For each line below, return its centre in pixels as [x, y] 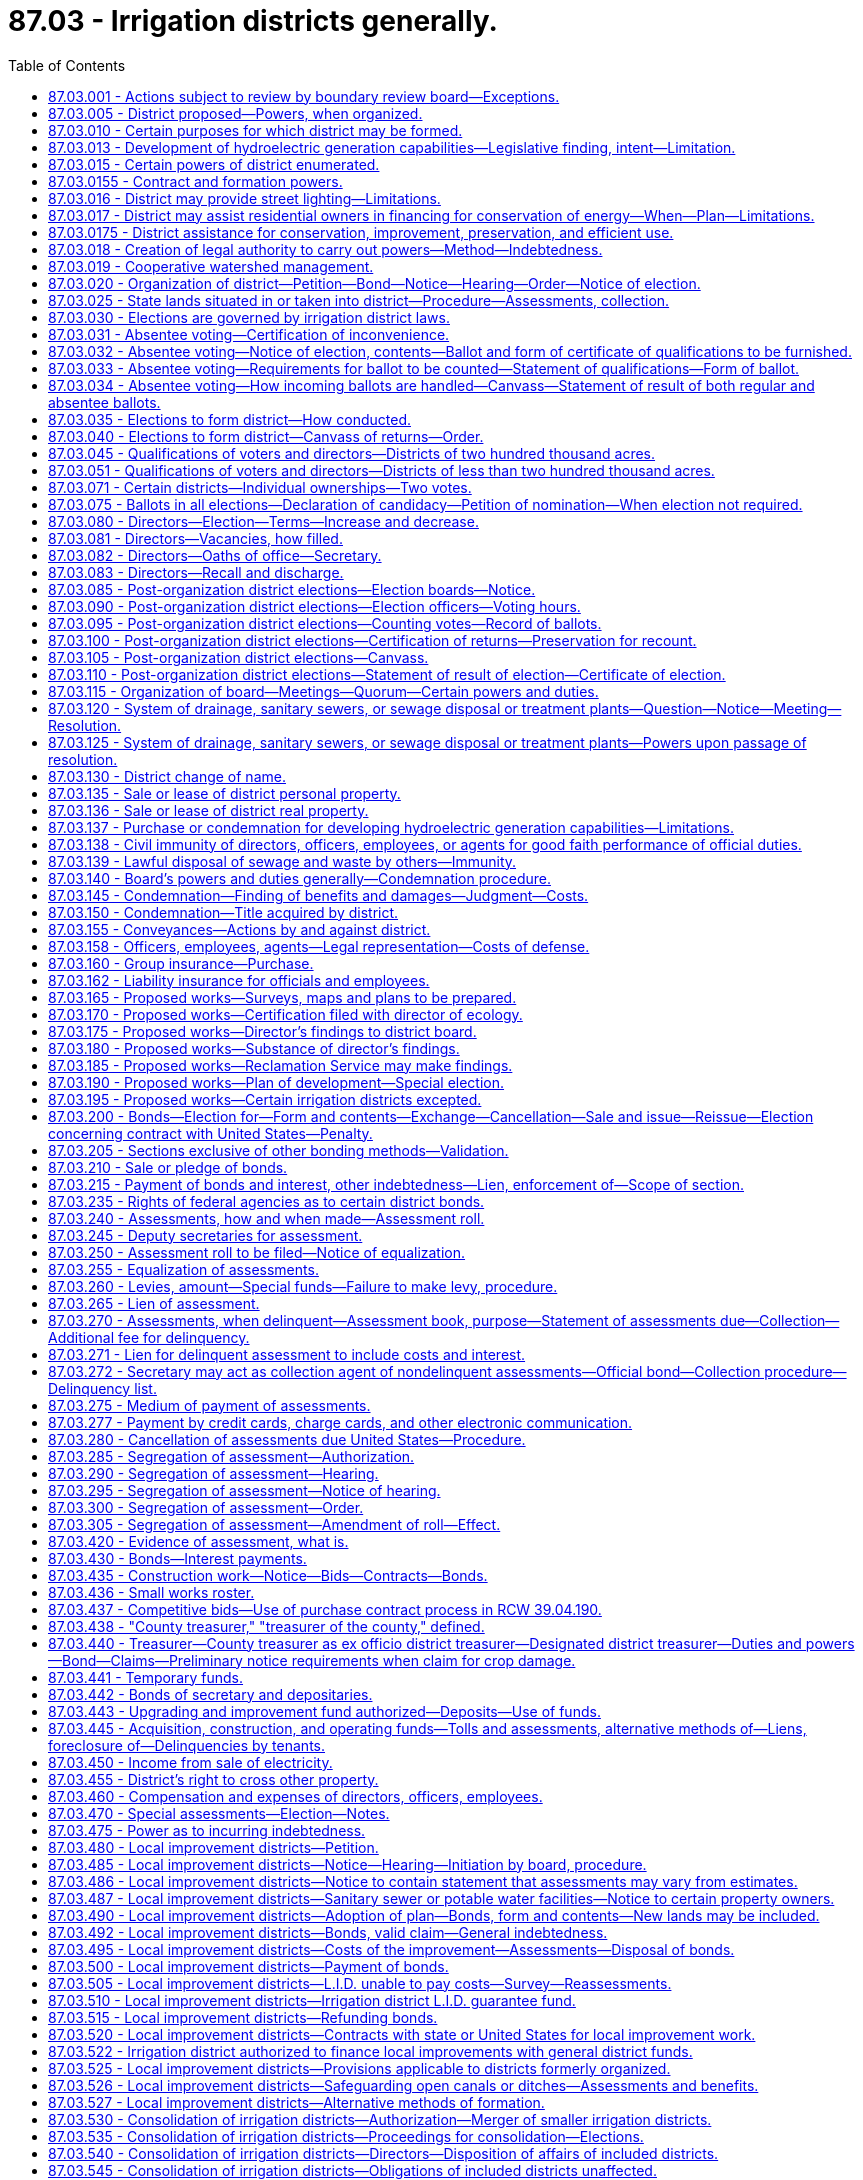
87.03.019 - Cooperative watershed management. [211, 266]
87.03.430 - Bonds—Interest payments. [177, 1558]
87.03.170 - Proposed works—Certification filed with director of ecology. [285, 1014]
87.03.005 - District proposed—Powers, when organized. [235, 113]
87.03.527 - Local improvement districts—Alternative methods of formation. [296, 2102]
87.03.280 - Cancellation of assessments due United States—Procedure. [287, 1439]
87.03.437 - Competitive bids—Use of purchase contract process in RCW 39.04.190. [325, 1609]
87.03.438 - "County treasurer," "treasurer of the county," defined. [266, 1626]
